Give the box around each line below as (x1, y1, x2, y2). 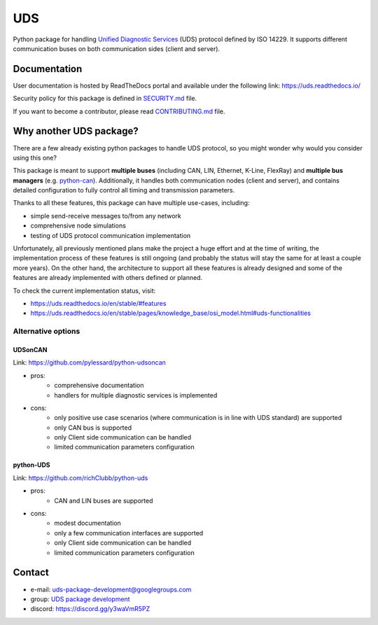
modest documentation (54, 519, 122, 528)
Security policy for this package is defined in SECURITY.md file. (13, 94, 197, 103)
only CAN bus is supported (54, 423, 132, 432)
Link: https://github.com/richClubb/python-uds (13, 473, 148, 482)
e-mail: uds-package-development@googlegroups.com (30, 585, 192, 594)
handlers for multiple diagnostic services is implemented (54, 391, 218, 399)
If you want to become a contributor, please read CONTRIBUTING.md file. (13, 107, 225, 115)
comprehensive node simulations (30, 221, 126, 230)
